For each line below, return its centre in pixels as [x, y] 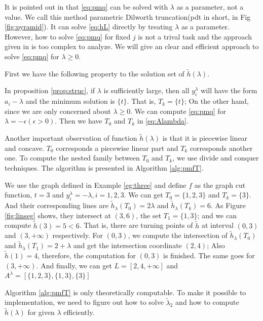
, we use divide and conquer [216, 158]
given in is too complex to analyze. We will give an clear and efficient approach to [132, 46]
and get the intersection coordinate [127, 245]
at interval [218, 225]
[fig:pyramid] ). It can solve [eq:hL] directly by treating [89, 27]
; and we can [217, 215]
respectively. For [78, 235]
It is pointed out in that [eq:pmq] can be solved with [86, 7]
